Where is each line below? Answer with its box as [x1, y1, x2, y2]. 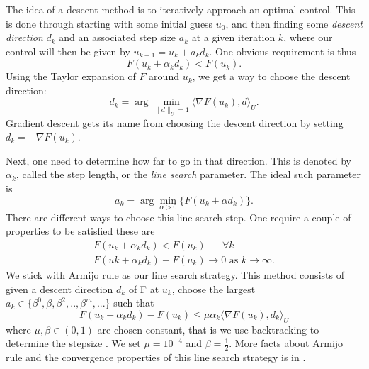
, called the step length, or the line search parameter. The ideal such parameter [16, 167, 361, 182]
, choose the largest [171, 281, 256, 296]
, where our [283, 30, 333, 45]
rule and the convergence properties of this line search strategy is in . [6, 350, 306, 365]
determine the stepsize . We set [6, 336, 141, 351]
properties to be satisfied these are [6, 224, 155, 238]
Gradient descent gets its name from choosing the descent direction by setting [6, 115, 344, 130]
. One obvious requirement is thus [209, 43, 356, 58]
